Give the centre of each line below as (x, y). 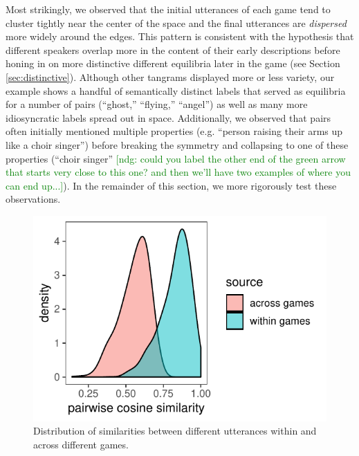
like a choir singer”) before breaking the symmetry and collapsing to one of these (177, 144)
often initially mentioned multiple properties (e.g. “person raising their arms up (174, 131)
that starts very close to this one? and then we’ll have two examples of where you (178, 172)
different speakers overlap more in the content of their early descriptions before (173, 49)
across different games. (81, 444)
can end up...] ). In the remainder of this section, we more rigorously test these (171, 185)
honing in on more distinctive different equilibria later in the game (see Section (173, 63)
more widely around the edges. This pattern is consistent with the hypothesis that (180, 36)
